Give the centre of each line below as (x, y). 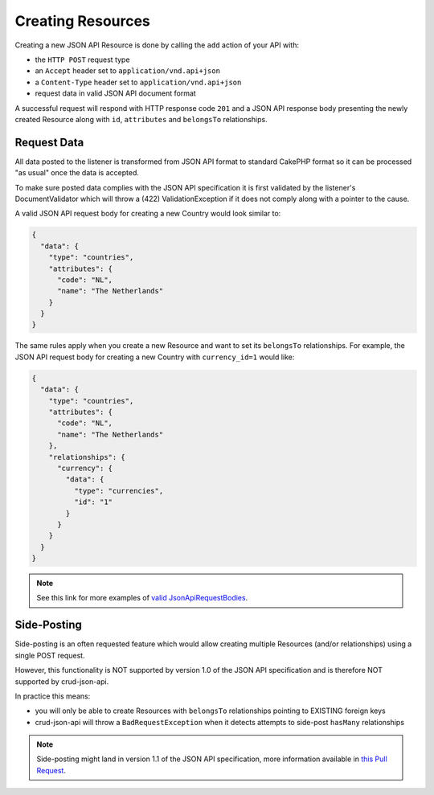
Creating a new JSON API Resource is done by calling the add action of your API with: (157, 45)
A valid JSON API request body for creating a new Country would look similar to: (148, 214)
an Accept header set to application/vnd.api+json (128, 71)
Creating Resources (82, 21)
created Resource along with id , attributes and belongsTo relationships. (141, 119)
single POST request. (50, 655)
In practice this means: (53, 696)
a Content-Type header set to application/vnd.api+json (138, 82)
